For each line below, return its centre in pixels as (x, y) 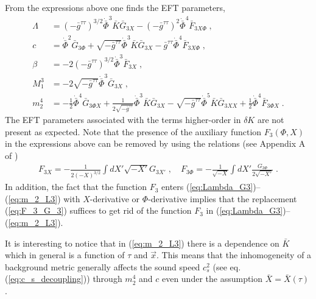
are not (271, 120)
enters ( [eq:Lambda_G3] (207, 187)
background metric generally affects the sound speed (103, 266)
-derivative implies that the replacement (223, 198)
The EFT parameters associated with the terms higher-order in (123, 120)
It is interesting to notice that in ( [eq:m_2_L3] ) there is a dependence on (142, 243)
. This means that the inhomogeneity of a (234, 255)
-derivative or (115, 198)
